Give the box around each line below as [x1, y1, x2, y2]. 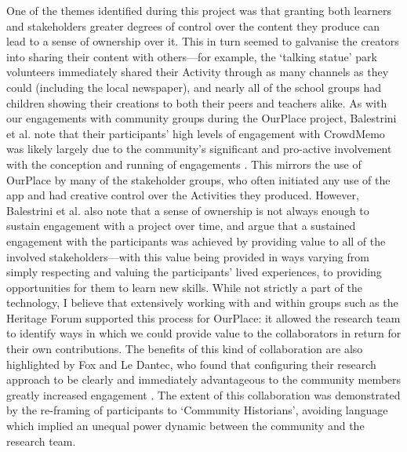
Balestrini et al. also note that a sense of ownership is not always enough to [6, 202, 369, 218]
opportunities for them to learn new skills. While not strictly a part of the [6, 279, 362, 295]
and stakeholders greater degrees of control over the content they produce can [6, 17, 380, 34]
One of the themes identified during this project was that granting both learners [6, 2, 391, 18]
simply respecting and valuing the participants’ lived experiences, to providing [6, 264, 382, 280]
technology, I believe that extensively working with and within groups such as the [6, 294, 398, 311]
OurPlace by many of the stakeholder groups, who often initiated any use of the [6, 171, 391, 188]
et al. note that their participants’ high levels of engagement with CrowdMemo [6, 125, 385, 141]
